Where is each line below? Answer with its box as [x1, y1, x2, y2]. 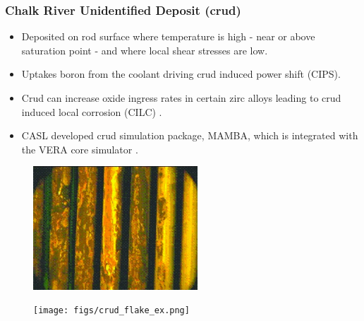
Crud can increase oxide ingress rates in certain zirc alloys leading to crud [21, 91, 341, 105]
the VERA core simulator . [21, 141, 138, 156]
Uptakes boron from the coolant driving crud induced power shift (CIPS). [21, 66, 341, 81]
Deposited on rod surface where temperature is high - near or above [21, 29, 315, 44]
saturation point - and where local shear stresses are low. [21, 42, 268, 57]
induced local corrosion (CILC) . [21, 104, 162, 119]
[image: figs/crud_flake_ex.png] [33, 305, 190, 316]
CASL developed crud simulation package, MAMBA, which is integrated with [21, 128, 358, 143]
